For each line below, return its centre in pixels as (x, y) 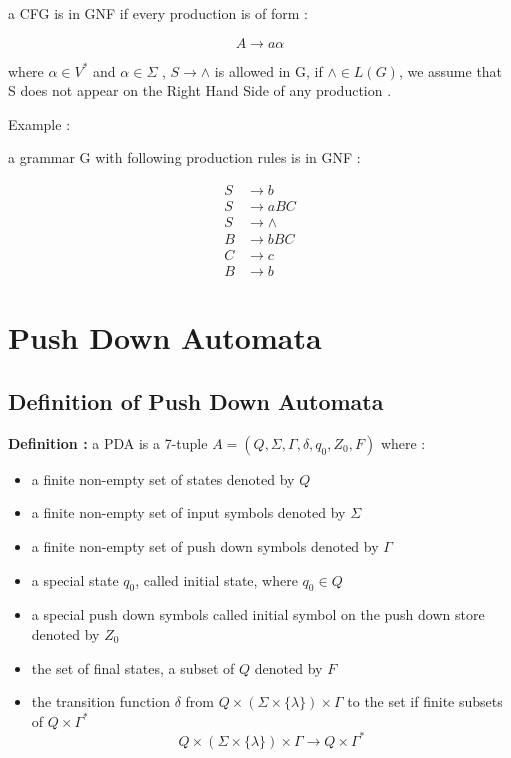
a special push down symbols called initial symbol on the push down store (258, 614)
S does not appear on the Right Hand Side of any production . (200, 90)
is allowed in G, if (268, 70)
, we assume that (450, 70)
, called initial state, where (216, 579)
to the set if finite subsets (425, 701)
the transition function (101, 701)
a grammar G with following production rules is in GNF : (184, 157)
